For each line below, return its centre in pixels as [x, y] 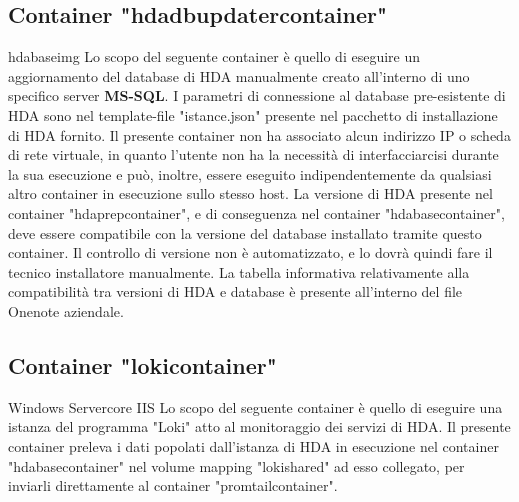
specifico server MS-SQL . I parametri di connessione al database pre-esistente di [257, 95]
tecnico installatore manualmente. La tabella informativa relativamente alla [239, 271]
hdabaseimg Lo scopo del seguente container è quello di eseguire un [214, 56]
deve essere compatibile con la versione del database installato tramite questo [245, 232]
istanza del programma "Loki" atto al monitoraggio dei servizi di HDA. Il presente [259, 426]
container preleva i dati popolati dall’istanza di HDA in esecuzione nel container [253, 445]
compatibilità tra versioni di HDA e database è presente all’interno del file [235, 291]
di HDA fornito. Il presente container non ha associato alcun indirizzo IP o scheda [259, 134]
